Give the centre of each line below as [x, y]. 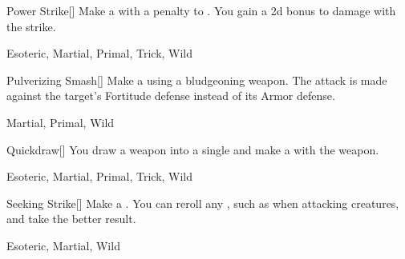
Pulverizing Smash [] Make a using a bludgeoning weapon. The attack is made [197, 80]
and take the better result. [71, 219]
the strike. [31, 26]
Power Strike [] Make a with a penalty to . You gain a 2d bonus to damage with [201, 10]
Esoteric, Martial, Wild [63, 245]
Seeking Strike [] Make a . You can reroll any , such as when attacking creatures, [203, 203]
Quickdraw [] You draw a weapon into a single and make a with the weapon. [193, 149]
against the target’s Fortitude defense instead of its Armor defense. [171, 96]
